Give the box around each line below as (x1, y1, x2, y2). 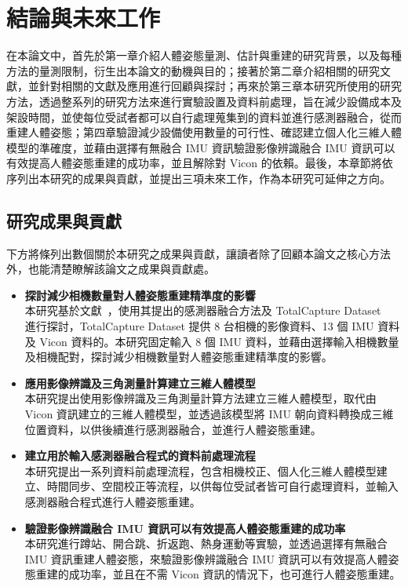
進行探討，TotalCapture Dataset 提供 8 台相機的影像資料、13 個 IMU (24, 318, 374, 334)
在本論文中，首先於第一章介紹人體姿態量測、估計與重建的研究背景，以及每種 (6, 47, 402, 64)
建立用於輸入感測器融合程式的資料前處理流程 (24, 447, 256, 464)
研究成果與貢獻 (6, 208, 122, 232)
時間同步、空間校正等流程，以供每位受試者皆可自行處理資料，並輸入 (46, 478, 399, 494)
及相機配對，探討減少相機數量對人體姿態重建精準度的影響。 (24, 348, 333, 365)
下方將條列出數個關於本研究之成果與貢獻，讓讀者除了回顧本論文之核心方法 (6, 245, 391, 261)
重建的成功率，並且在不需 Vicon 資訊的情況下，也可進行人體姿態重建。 (35, 566, 401, 582)
